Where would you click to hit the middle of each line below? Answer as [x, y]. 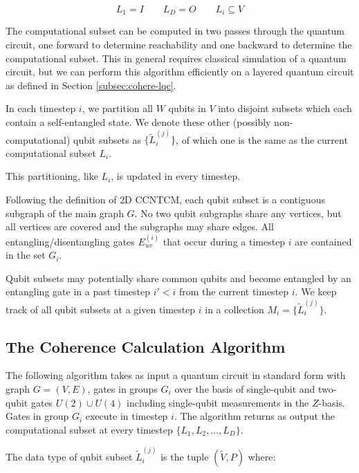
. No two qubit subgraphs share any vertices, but [238, 213]
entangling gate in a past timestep [78, 291]
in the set [26, 255]
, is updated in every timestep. [176, 176]
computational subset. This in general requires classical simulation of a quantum [176, 58]
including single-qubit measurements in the [218, 402]
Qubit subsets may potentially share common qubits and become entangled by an [178, 278]
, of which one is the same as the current [262, 139]
